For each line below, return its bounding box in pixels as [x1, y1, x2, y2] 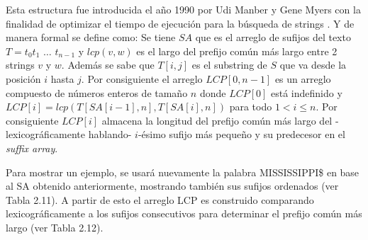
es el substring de [191, 57, 267, 72]
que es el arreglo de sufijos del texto [195, 30, 351, 45]
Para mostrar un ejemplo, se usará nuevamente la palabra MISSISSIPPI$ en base [6, 164, 359, 179]
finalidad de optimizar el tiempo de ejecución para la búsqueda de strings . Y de [6, 16, 355, 30]
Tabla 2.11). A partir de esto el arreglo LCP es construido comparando [6, 192, 314, 207]
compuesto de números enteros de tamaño [6, 85, 188, 100]
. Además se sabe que [61, 57, 155, 72]
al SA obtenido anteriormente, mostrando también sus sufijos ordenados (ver [6, 178, 339, 193]
